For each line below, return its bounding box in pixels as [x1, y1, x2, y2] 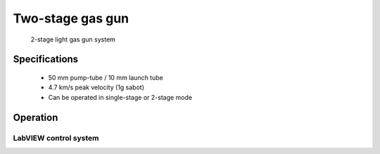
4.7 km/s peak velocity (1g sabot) [48, 83, 144, 91]
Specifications [13, 53, 79, 65]
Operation [13, 111, 58, 123]
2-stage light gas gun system [30, 35, 116, 44]
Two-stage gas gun [13, 11, 129, 26]
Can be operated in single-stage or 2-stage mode [48, 93, 193, 101]
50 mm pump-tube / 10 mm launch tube [48, 73, 163, 82]
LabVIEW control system [13, 133, 99, 143]
